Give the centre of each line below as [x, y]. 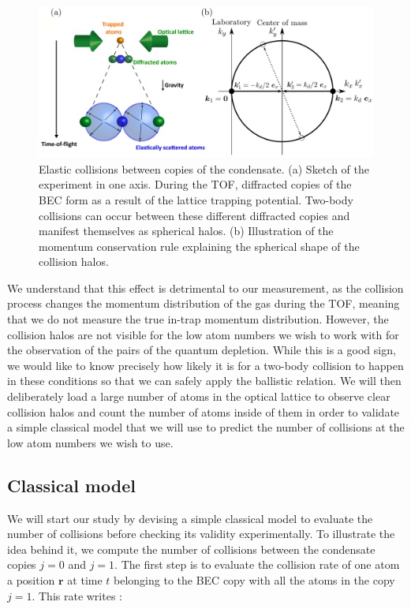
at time [85, 579]
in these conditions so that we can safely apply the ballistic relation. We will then [204, 381]
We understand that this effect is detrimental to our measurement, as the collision [205, 288]
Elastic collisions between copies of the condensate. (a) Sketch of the [204, 168]
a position [31, 579]
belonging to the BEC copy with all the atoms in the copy [254, 579]
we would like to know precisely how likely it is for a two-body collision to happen [205, 365]
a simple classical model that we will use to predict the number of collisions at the [206, 427]
